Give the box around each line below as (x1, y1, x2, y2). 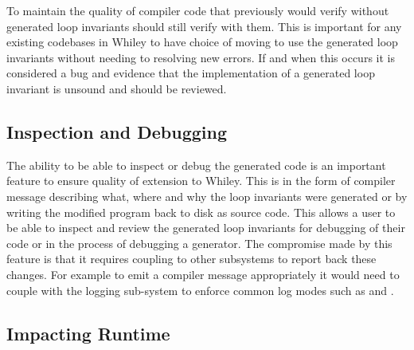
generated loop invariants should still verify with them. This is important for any (6, 18, 402, 34)
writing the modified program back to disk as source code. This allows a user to (6, 203, 396, 220)
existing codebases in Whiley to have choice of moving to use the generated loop (6, 33, 398, 50)
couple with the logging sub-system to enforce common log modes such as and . (6, 281, 394, 298)
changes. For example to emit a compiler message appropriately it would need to (6, 265, 400, 282)
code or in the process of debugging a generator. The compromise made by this (6, 234, 393, 251)
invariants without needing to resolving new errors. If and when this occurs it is (6, 49, 395, 65)
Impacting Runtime (6, 321, 170, 345)
